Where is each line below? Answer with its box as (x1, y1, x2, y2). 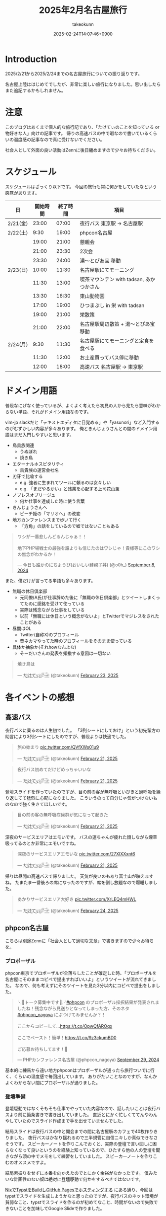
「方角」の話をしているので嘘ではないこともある (19, 523, 120, 529)
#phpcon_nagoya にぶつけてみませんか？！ (17, 1011, 106, 1017)
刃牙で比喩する (12, 473, 43, 479)
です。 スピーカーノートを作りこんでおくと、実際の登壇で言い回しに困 (13, 1140, 157, 1146)
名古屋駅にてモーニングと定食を (80, 337, 154, 344)
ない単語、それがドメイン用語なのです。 (9, 408, 91, 415)
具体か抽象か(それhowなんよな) (12, 644, 77, 650)
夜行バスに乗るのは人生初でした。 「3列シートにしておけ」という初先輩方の (5, 727, 161, 733)
